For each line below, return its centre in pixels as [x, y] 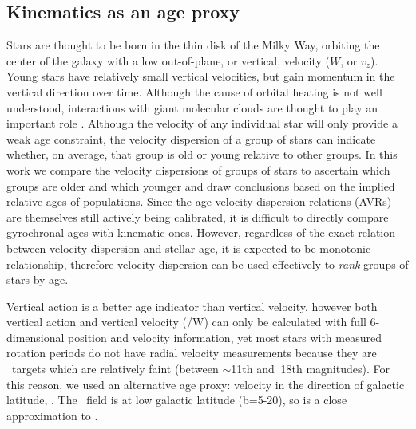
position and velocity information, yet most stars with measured [225, 337]
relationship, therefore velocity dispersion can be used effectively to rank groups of [208, 264]
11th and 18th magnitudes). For [310, 369]
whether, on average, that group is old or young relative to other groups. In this [202, 154]
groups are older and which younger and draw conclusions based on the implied [201, 185]
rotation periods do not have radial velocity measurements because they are [192, 353]
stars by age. [38, 279]
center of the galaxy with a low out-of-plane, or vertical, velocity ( [168, 60]
